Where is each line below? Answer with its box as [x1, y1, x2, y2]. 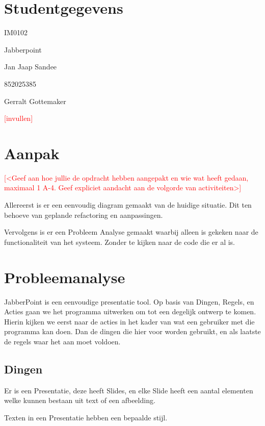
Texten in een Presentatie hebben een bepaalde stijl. [4, 412, 168, 422]
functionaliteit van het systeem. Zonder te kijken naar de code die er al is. [4, 236, 235, 247]
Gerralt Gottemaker [4, 95, 66, 106]
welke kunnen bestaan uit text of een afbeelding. [4, 395, 155, 406]
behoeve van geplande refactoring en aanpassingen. [4, 209, 163, 220]
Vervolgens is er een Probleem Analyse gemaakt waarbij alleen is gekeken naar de [4, 227, 258, 237]
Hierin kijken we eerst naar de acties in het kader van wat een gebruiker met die [4, 316, 255, 327]
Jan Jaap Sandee [4, 61, 57, 72]
